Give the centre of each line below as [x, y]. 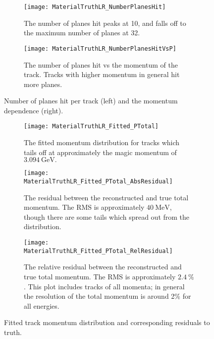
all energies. [42, 305]
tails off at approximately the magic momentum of [100, 152]
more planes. [43, 84]
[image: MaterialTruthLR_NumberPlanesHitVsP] [100, 48]
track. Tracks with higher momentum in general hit [102, 74]
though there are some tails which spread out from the [107, 216]
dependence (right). [34, 110]
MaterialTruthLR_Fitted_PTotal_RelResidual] [98, 251]
